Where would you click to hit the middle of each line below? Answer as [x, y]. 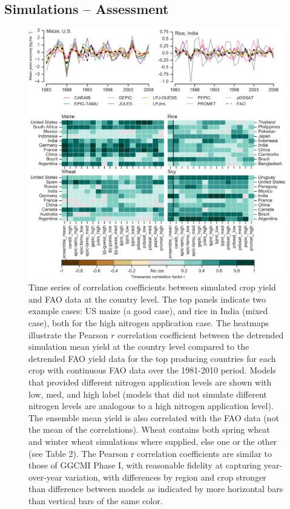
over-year [45, 477]
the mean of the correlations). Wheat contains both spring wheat [149, 429]
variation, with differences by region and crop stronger [166, 477]
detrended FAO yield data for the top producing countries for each [152, 358]
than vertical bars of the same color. [96, 500]
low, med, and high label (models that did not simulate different [148, 394]
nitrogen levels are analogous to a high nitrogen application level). [151, 406]
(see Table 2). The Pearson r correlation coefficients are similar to [150, 453]
